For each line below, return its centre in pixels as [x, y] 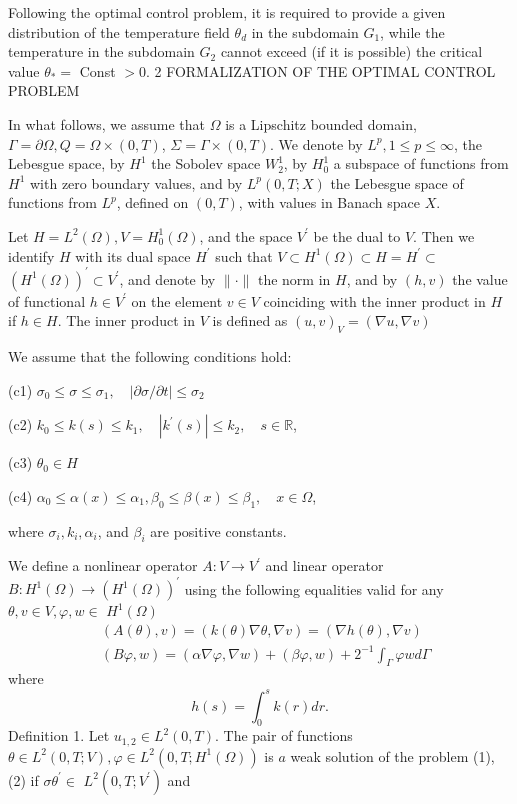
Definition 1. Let [59, 735]
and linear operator [324, 565]
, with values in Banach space [329, 202]
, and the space [246, 235]
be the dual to [357, 235]
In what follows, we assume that [106, 123]
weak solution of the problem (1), [392, 755]
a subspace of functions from [421, 163]
